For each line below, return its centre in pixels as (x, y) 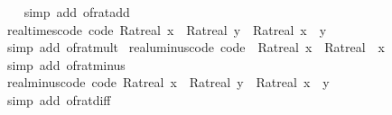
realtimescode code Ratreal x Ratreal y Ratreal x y (167, 29)
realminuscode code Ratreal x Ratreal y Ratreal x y (168, 82)
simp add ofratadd (77, 12)
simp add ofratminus (66, 64)
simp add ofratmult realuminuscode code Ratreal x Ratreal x (196, 47)
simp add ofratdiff (59, 99)
